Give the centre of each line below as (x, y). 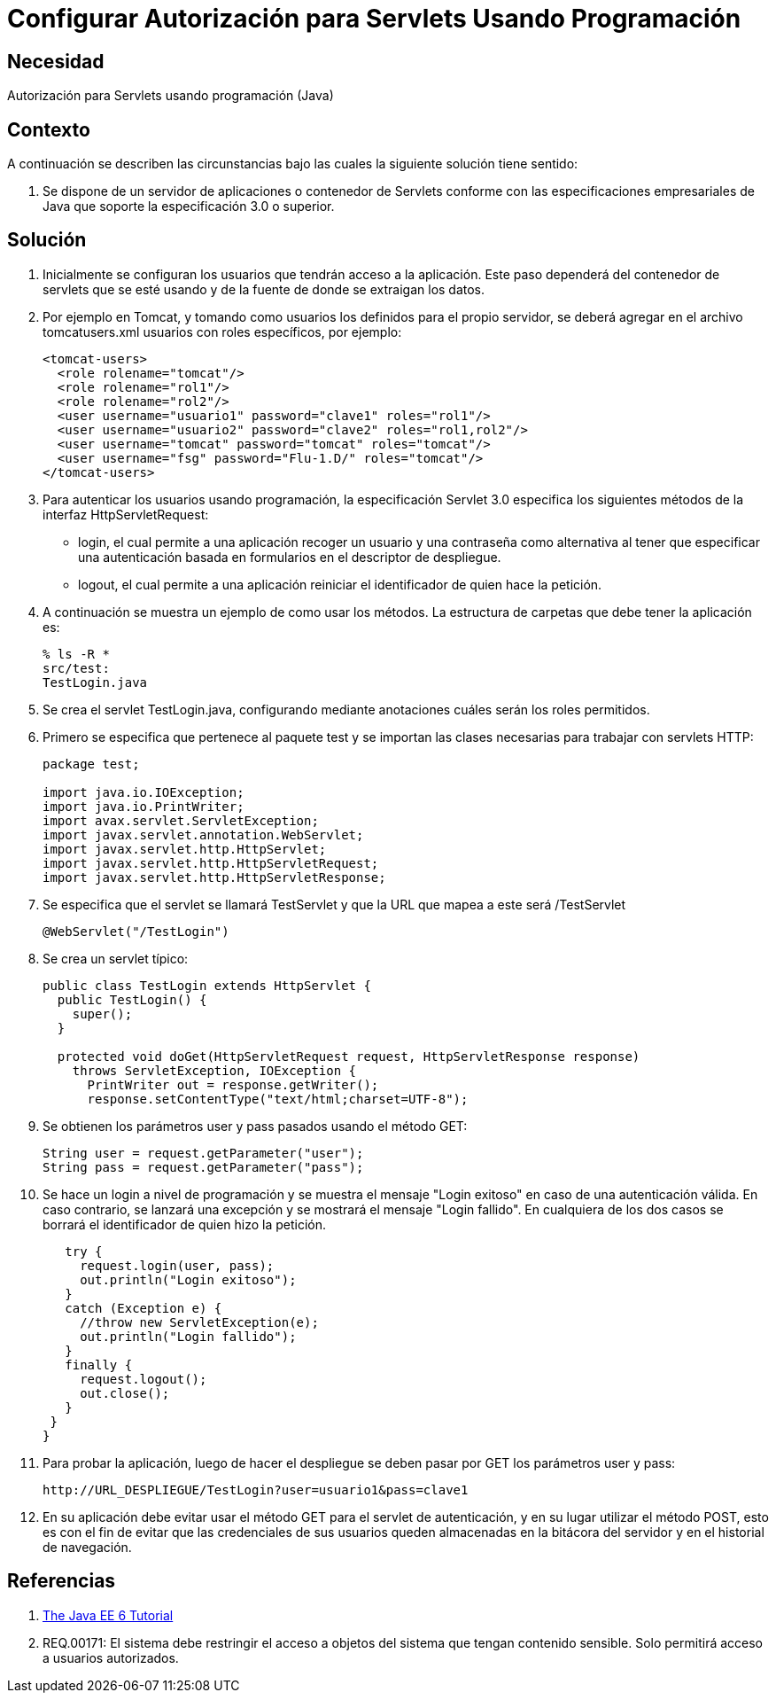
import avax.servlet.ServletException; (181, 820)
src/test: (76, 668)
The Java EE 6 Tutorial (108, 1615)
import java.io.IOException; (144, 792)
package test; (91, 764)
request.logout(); (144, 1379)
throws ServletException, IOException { (214, 1070)
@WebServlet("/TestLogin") (136, 931)
